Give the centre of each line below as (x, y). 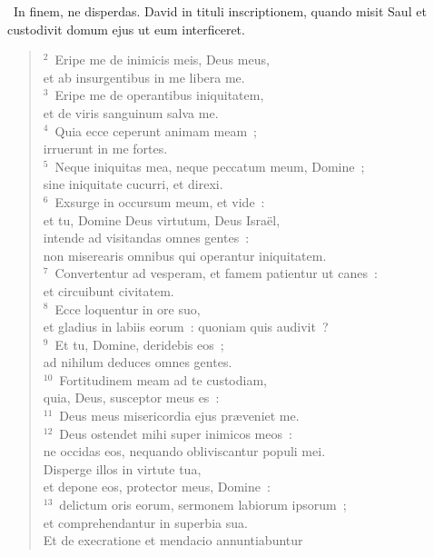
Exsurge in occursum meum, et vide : (160, 201)
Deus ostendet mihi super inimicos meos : (176, 433)
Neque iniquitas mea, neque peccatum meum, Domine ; (210, 166)
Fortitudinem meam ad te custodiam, (163, 379)
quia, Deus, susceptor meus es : (131, 398)
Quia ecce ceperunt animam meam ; (156, 130)
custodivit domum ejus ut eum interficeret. (126, 29)
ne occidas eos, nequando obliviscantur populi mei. (184, 451)
